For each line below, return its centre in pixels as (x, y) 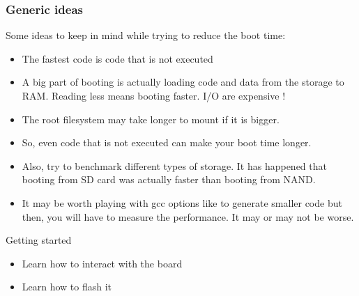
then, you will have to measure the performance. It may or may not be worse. (188, 216)
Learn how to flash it (67, 287)
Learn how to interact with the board (102, 263)
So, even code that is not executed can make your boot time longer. (167, 142)
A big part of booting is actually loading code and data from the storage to (183, 82)
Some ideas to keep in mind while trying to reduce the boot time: (146, 35)
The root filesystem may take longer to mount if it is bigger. (151, 119)
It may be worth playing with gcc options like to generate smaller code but (182, 202)
